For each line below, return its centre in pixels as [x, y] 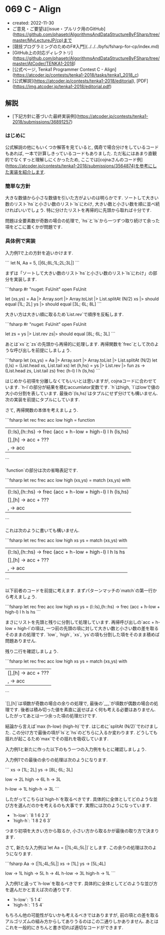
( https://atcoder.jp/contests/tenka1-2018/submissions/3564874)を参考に [79, 166]
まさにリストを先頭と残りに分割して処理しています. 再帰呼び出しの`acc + [80, 622]
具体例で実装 [21, 241]
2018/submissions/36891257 [41, 122]
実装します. [25, 279]
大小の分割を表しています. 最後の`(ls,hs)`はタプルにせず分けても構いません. [82, 393]
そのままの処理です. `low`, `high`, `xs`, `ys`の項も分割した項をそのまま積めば [82, 634]
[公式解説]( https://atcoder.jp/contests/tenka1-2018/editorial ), [74, 81]
